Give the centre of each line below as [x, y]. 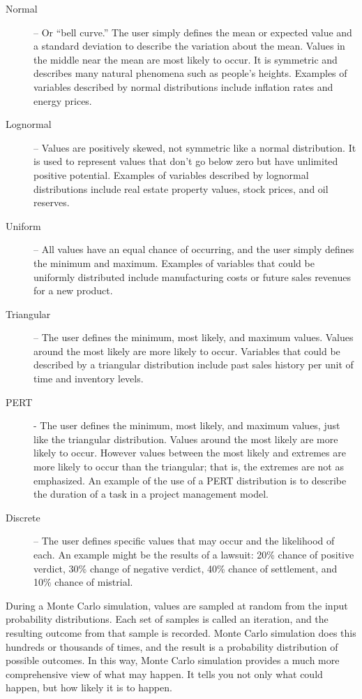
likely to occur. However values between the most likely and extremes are [190, 453]
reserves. [52, 202]
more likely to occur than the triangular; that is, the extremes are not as [189, 467]
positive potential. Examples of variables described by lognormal [171, 174]
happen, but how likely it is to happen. [89, 687]
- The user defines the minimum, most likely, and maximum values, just [187, 425]
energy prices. [63, 100]
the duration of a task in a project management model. [151, 494]
